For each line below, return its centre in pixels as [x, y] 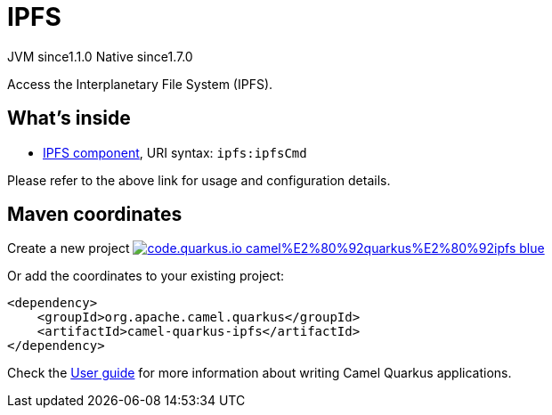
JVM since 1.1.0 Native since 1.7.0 [100, 56]
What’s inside [69, 118]
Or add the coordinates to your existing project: [146, 276]
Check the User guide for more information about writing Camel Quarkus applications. [260, 373]
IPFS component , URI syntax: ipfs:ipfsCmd [175, 152]
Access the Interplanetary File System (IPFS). [140, 84]
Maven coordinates [95, 215]
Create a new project [69, 248]
